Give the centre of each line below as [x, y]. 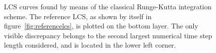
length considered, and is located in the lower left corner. [90, 45]
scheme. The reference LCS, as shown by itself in [78, 16]
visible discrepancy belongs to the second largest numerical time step [108, 35]
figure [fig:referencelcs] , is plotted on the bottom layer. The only [101, 26]
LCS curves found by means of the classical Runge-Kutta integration [108, 6]
